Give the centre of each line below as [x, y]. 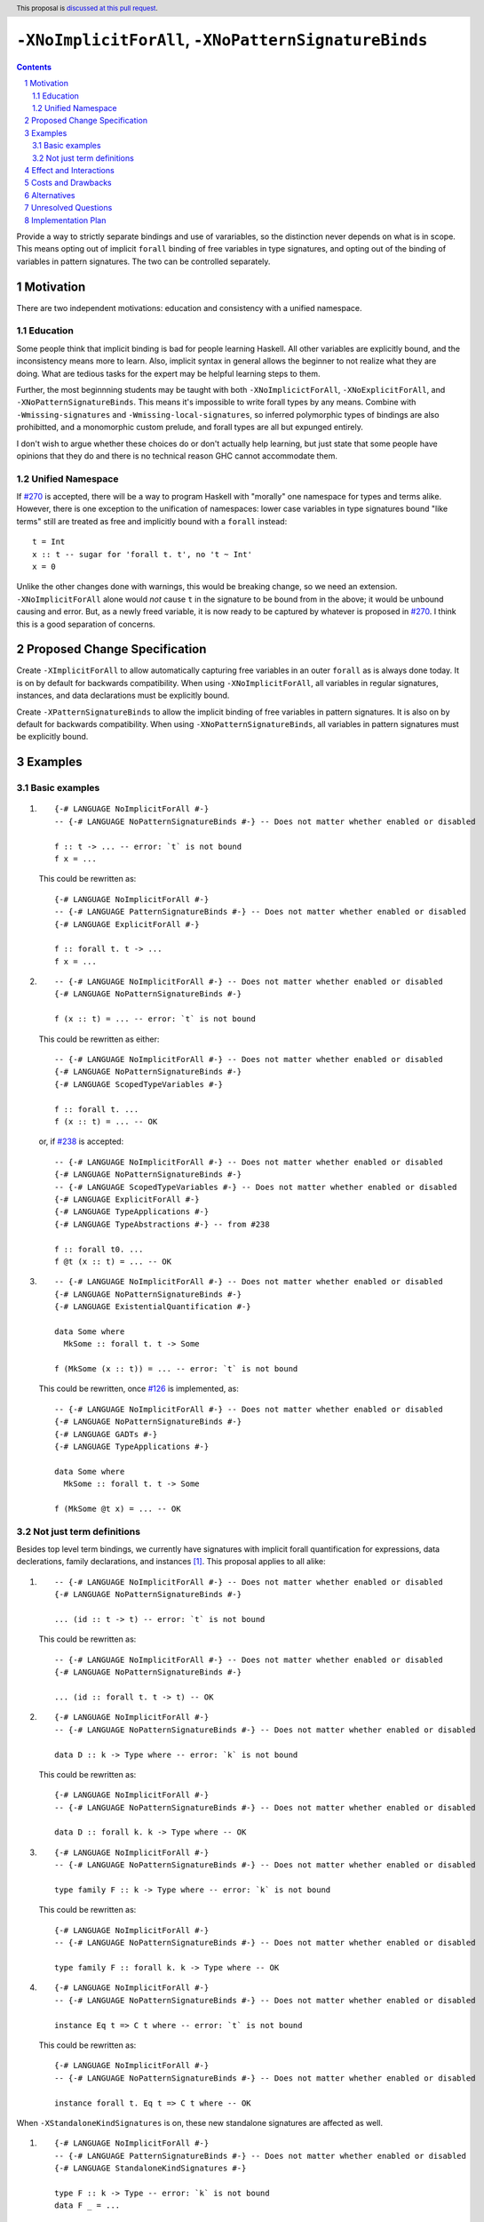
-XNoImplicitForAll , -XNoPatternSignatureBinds [222, 40]
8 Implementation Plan [65, 220]
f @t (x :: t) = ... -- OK [113, 1261]
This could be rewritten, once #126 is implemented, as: [139, 1389]
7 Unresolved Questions [68, 208]
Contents [34, 67]
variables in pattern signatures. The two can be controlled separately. [143, 261]
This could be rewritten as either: [99, 1039]
